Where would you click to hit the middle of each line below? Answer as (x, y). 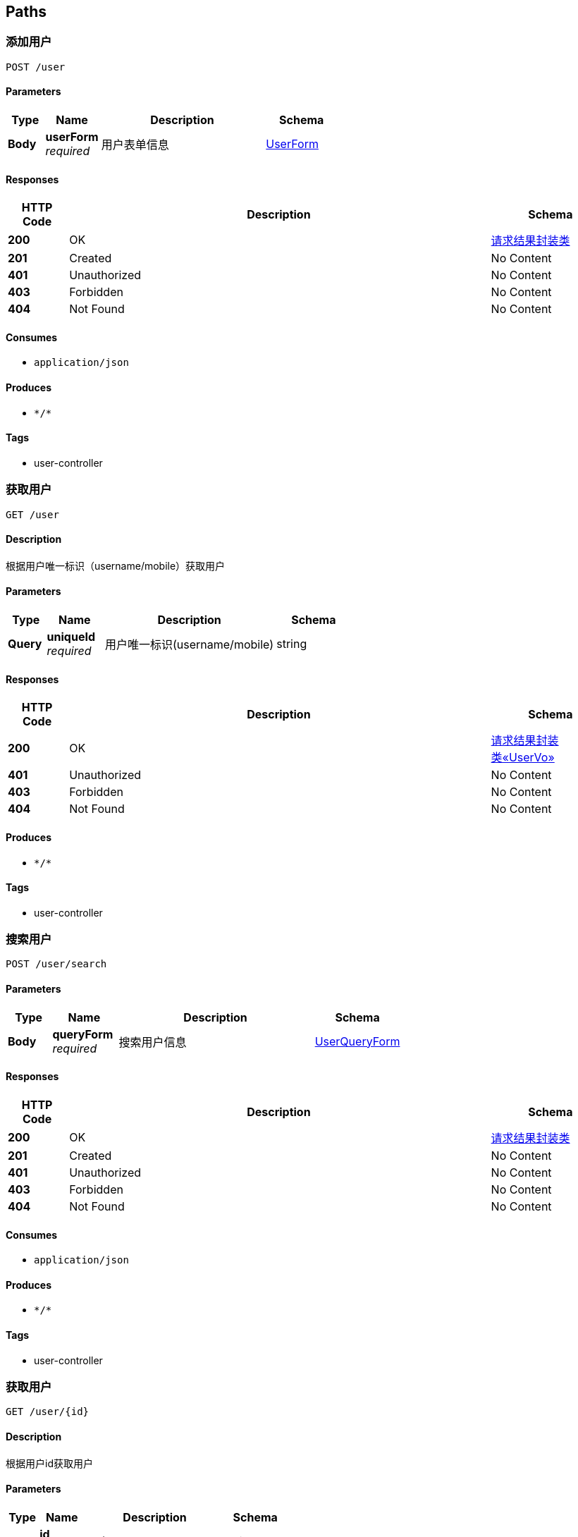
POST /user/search (56, 964)
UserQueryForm (357, 1041)
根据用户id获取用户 (49, 1463)
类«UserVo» (523, 758)
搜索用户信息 (153, 1042)
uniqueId (71, 637)
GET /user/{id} (48, 1412)
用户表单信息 (135, 145)
